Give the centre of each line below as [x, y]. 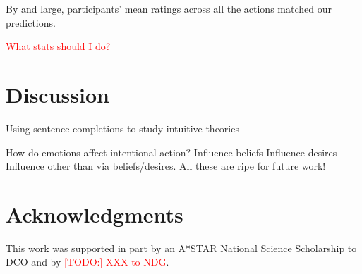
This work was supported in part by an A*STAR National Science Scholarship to [181, 248]
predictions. [31, 22]
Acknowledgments [95, 214]
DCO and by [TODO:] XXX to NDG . [88, 262]
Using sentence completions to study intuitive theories [122, 128]
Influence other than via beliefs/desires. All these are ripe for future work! [166, 166]
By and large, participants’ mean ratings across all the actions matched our [169, 8]
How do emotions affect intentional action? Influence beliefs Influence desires [171, 152]
